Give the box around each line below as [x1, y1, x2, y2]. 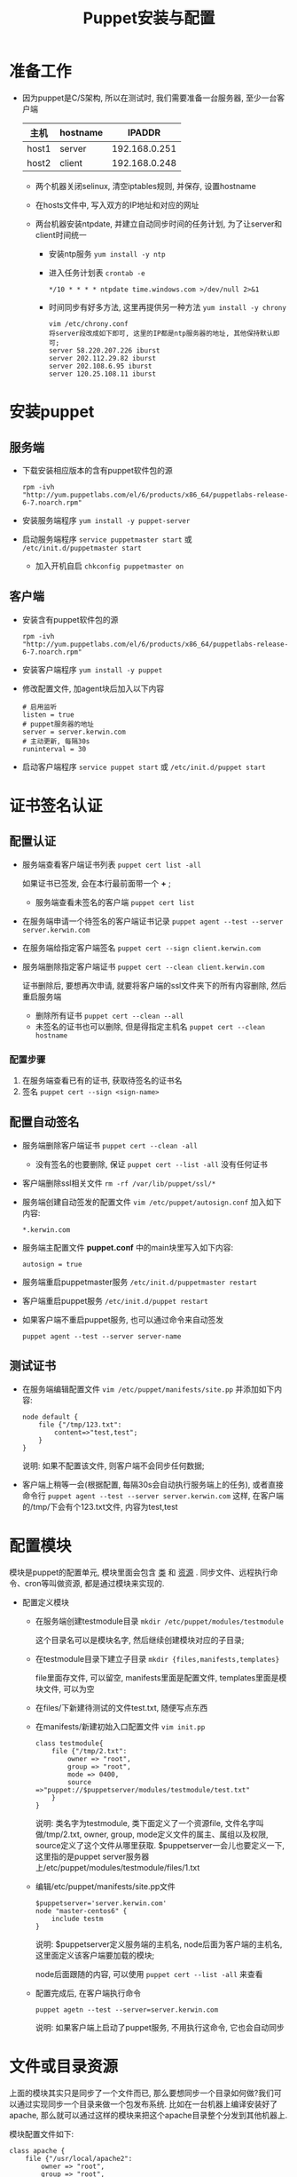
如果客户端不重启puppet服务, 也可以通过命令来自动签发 [21, 1314, 224, 1324]
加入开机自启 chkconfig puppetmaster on [35, 560, 184, 571]
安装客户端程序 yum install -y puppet [21, 663, 163, 675]
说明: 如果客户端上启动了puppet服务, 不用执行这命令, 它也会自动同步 [35, 2022, 285, 2032]
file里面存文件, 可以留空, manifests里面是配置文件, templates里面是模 [35, 1672, 287, 1683]
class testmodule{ [35, 1738, 104, 1748]
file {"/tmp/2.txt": [51, 1746, 128, 1755]
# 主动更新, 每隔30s [21, 736, 90, 746]
